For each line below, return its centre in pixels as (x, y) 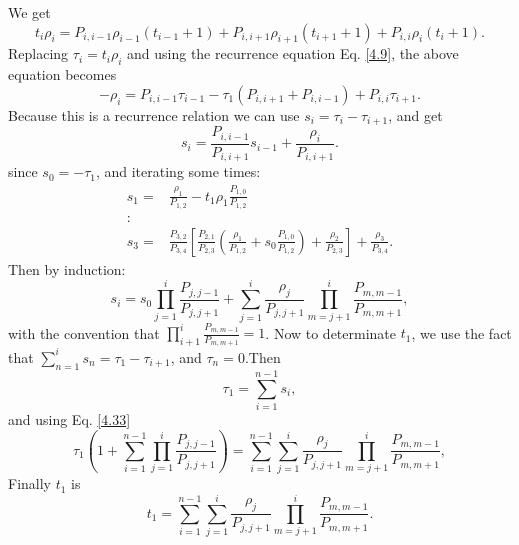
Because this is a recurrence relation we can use (154, 114)
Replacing (38, 53)
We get (29, 12)
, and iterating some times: (178, 171)
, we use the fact (461, 332)
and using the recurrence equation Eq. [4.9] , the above (293, 53)
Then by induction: (67, 268)
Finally (29, 483)
